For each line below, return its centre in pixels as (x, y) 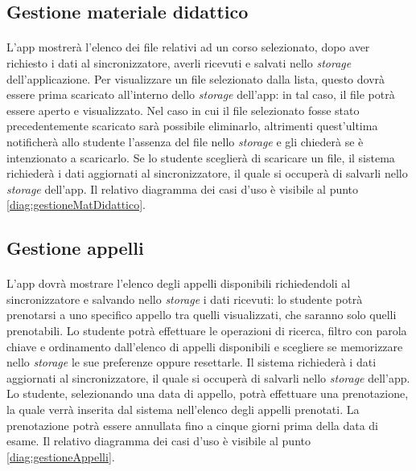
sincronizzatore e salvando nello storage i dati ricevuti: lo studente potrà (185, 299)
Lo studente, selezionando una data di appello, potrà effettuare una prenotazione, (208, 393)
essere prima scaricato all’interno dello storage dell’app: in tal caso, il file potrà (201, 94)
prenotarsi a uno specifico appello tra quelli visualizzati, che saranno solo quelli (202, 315)
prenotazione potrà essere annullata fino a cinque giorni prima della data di (192, 425)
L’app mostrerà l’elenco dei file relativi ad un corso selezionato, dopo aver (188, 47)
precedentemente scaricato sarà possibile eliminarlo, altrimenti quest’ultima (192, 126)
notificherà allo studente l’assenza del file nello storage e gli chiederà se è (185, 141)
